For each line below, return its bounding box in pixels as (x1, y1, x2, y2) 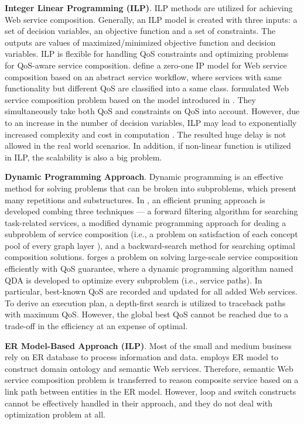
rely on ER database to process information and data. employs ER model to (5, 351, 279, 363)
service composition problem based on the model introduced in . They (5, 93, 256, 105)
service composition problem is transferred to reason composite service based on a (5, 374, 299, 386)
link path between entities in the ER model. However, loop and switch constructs (5, 385, 296, 397)
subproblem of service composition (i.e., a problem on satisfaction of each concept (5, 228, 298, 240)
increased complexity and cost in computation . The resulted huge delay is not (5, 128, 286, 140)
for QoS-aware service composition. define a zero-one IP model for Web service (5, 59, 287, 71)
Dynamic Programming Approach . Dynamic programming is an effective (5, 170, 283, 183)
